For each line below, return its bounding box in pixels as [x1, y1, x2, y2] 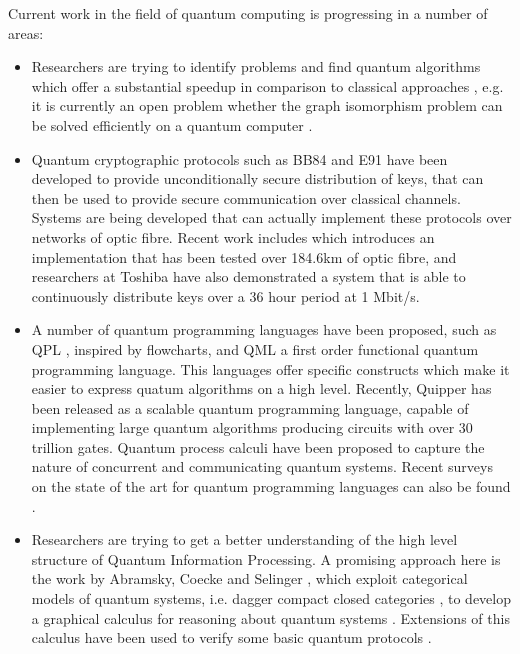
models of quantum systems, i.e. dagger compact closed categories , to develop [31, 588, 511, 609]
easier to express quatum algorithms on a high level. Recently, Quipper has [31, 378, 492, 399]
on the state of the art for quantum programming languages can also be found [31, 476, 511, 497]
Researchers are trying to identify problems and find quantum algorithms [31, 56, 481, 77]
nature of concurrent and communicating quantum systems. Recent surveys [31, 456, 493, 477]
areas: [8, 22, 44, 43]
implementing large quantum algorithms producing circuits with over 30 [31, 417, 473, 438]
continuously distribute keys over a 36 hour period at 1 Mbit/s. [31, 285, 420, 306]
